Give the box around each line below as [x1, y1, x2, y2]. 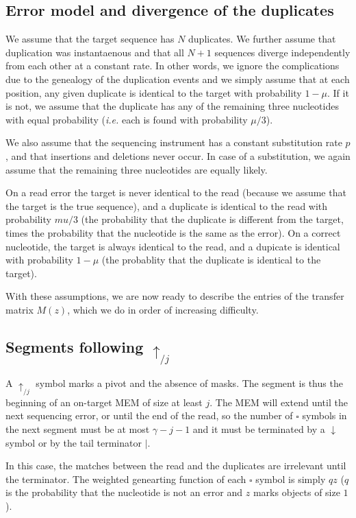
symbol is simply [255, 471, 326, 486]
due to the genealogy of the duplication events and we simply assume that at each [5, 71, 350, 86]
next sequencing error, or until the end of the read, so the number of [5, 408, 293, 423]
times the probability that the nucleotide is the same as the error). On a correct [5, 225, 341, 239]
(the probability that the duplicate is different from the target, [81, 212, 344, 226]
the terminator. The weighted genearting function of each [5, 471, 246, 486]
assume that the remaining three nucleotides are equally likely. [5, 162, 268, 176]
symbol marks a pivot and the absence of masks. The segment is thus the [36, 376, 343, 390]
